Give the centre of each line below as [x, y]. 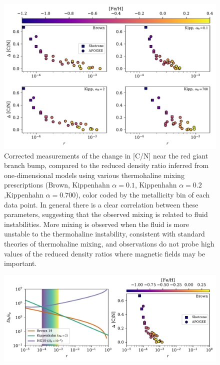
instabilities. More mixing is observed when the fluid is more [96, 224]
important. [20, 263]
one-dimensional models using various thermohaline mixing [94, 175]
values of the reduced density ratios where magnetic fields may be [105, 253]
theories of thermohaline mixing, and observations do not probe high [109, 243]
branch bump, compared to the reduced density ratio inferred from [106, 165]
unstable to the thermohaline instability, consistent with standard [104, 234]
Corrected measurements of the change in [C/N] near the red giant [106, 155]
